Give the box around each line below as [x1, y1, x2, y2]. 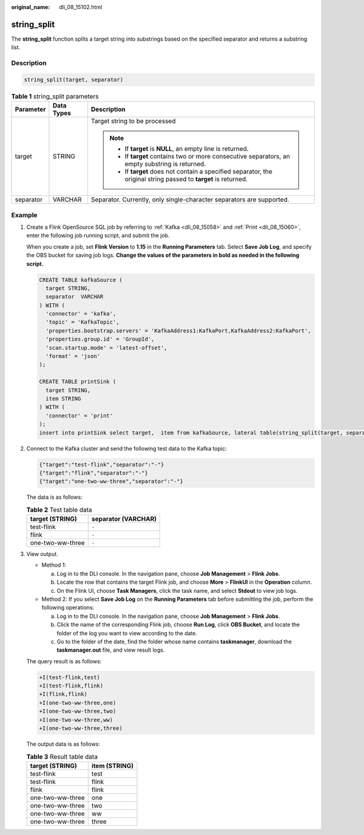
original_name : [11, 4, 50, 10]
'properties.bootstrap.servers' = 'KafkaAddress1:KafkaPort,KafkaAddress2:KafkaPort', [45, 327, 312, 334]
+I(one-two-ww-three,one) [39, 699, 116, 706]
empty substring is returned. [124, 160, 206, 168]
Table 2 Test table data [26, 505, 92, 514]
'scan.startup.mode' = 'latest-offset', [45, 344, 167, 351]
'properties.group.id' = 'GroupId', [45, 336, 155, 343]
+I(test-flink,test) [39, 674, 100, 681]
